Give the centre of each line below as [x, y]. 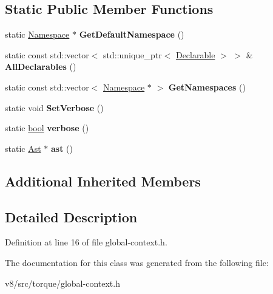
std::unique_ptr [133, 54]
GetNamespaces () [207, 87]
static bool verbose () [47, 128]
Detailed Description [71, 217]
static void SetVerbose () [54, 107]
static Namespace [37, 34]
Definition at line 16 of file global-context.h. [86, 242]
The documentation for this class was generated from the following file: [137, 262]
